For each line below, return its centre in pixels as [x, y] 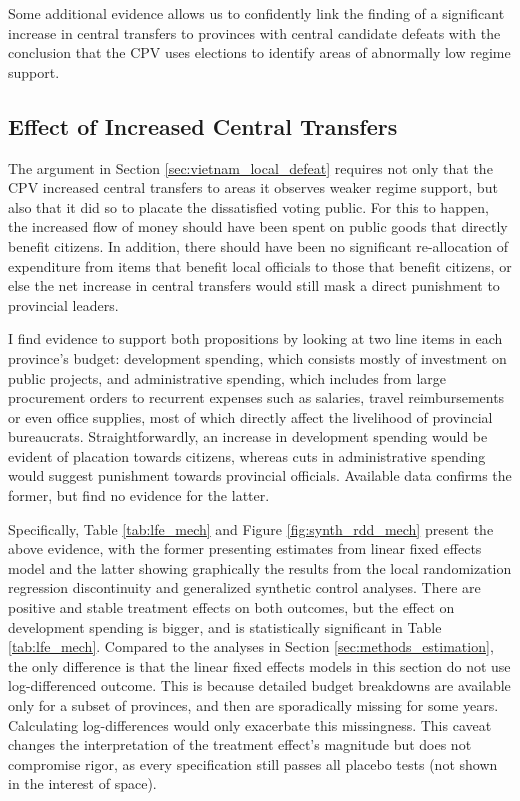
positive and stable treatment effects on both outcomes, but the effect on [231, 607]
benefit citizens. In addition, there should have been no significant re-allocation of [258, 245]
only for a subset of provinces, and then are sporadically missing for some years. [253, 705]
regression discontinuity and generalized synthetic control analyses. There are [244, 587]
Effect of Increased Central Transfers [203, 125]
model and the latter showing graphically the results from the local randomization [260, 567]
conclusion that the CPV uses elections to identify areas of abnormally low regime [259, 52]
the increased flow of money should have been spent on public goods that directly [258, 226]
